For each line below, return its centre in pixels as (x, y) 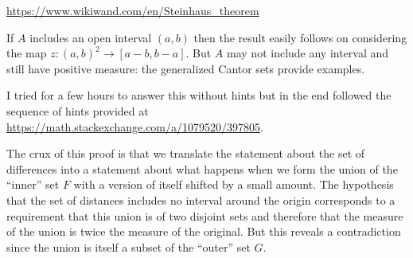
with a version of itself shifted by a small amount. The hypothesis (234, 184)
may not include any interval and (308, 53)
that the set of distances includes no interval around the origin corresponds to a (201, 199)
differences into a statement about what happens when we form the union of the (202, 168)
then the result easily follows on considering (300, 37)
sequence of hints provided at (78, 110)
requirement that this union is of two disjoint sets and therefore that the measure (205, 215)
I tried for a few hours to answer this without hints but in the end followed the (199, 95)
